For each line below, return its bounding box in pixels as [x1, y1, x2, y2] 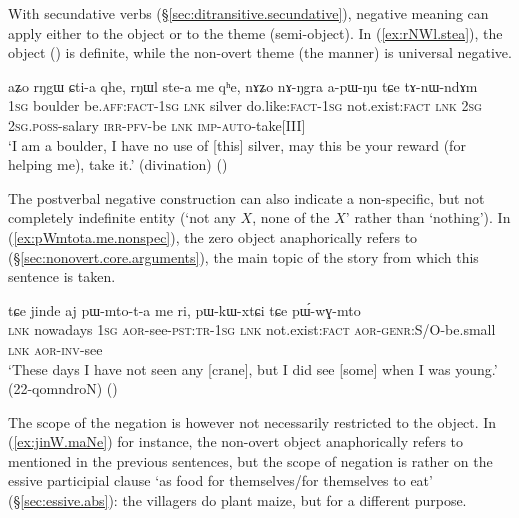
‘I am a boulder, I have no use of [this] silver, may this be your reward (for [8, 134, 466, 155]
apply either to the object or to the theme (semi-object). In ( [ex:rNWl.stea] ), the [8, 22, 503, 43]
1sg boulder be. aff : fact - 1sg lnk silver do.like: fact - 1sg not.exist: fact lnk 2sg [8, 95, 482, 116]
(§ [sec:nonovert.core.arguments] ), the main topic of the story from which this [8, 246, 479, 267]
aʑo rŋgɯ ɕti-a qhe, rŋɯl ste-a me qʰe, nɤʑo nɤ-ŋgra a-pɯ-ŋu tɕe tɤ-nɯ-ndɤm [8, 75, 478, 96]
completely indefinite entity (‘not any [8, 207, 236, 228]
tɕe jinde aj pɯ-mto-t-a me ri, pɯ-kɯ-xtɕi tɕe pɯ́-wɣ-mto [8, 299, 361, 320]
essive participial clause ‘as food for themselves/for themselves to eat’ [8, 470, 433, 491]
